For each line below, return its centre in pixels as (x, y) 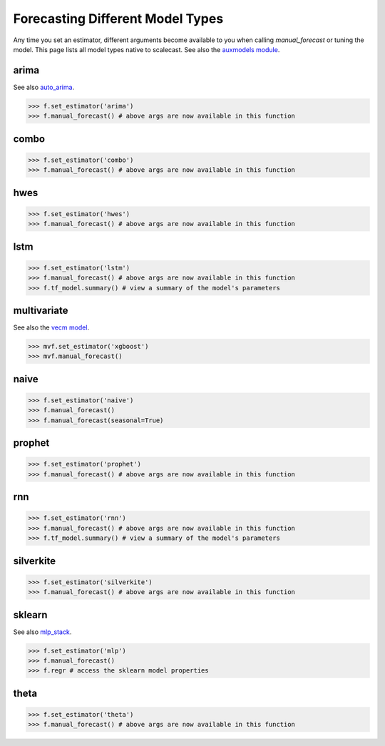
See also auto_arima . (44, 87)
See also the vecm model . (51, 327)
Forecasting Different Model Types (118, 19)
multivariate (41, 310)
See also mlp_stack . (42, 632)
